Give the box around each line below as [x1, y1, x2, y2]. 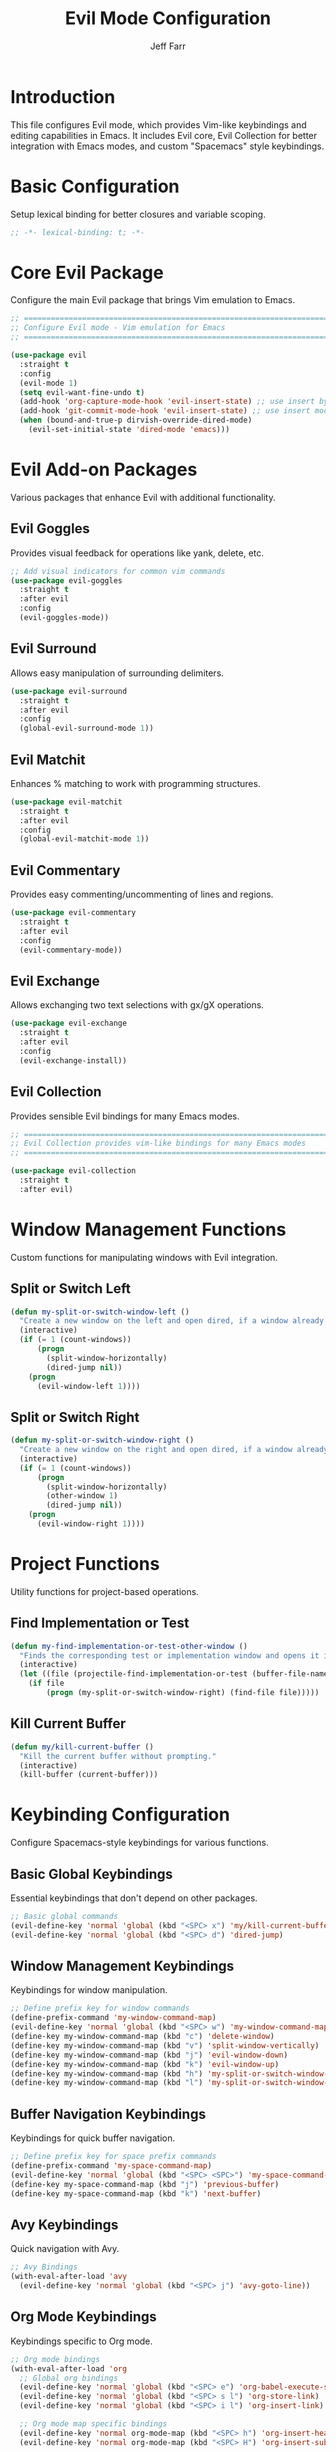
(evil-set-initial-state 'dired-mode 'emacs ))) [28, 425, 230, 435]
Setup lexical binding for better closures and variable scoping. [10, 208, 267, 220]
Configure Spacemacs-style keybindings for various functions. [10, 1837, 269, 1849]
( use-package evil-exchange [10, 1018, 128, 1029]
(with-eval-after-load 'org [10, 2363, 128, 2374]
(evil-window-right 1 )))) [36, 1519, 145, 1529]
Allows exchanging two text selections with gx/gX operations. [10, 999, 265, 1011]
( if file [28, 1678, 65, 1689]
